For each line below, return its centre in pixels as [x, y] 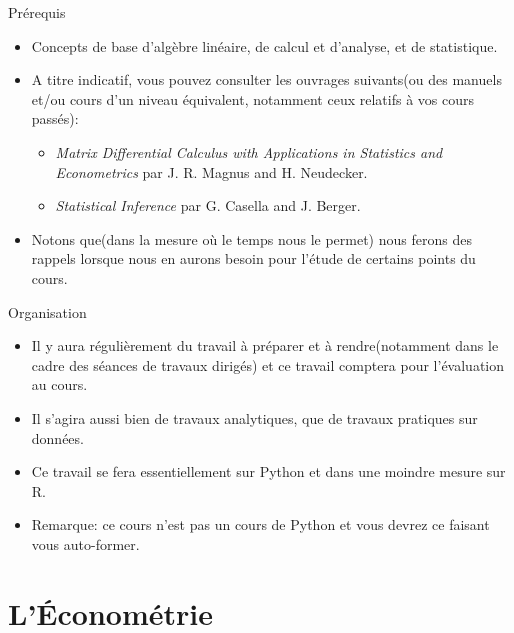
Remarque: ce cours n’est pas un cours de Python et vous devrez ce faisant [260, 524]
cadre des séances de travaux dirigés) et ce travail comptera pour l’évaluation [268, 364]
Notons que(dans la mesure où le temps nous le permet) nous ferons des [251, 238]
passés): [55, 118]
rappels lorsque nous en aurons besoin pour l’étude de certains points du [253, 258]
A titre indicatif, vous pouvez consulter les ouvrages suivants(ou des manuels [266, 79]
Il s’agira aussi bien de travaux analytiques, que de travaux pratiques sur [254, 417]
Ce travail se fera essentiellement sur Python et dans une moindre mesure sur [268, 471]
